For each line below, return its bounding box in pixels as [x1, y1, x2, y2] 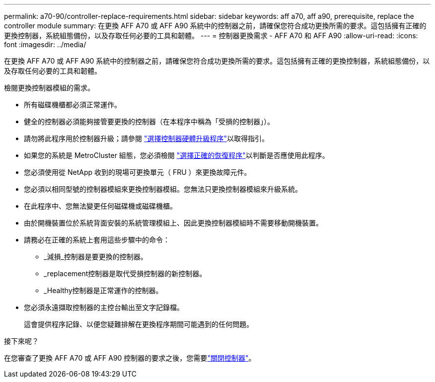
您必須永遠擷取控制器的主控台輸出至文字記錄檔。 [24, 303, 184, 311]
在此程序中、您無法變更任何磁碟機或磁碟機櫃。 [24, 202, 177, 210]
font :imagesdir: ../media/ [4, 40, 86, 49]
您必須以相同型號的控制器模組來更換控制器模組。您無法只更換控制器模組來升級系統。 [24, 185, 302, 193]
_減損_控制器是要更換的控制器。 [44, 252, 147, 261]
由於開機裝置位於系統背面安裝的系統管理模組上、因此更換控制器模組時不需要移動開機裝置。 [24, 219, 323, 227]
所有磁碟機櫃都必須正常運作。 [24, 100, 121, 109]
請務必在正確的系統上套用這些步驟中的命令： [24, 235, 170, 244]
